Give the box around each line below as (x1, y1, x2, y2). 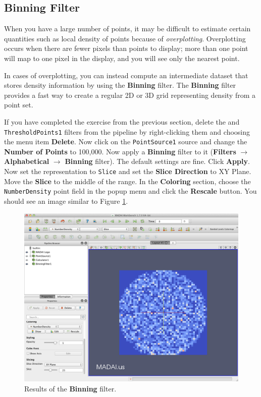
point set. (4, 99, 33, 110)
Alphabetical (4, 156, 49, 166)
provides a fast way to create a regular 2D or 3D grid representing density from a (4, 89, 256, 100)
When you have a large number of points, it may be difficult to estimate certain (4, 23, 251, 34)
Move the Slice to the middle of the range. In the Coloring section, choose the (4, 176, 251, 186)
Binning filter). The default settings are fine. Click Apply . (65, 156, 250, 166)
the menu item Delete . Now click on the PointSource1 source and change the (4, 136, 247, 147)
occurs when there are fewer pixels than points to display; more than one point (4, 43, 248, 53)
